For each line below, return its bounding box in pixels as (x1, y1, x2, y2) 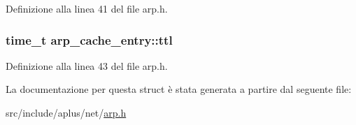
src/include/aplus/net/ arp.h (6, 105, 127, 119)
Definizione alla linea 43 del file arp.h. (6, 58, 168, 73)
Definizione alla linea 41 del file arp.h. (6, 1, 168, 15)
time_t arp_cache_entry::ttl (6, 31, 173, 48)
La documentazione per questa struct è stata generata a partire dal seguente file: (6, 82, 352, 96)
